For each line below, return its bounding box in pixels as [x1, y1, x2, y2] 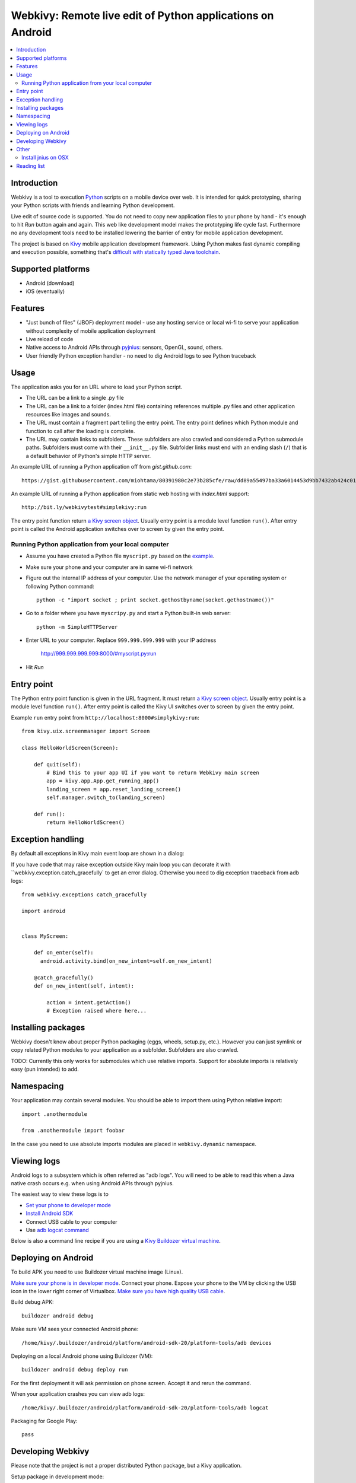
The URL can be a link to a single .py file [26, 394, 125, 402]
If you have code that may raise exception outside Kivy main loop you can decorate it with [11, 861, 231, 868]
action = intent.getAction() [46, 999, 132, 1005]
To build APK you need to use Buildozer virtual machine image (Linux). [11, 1268, 183, 1275]
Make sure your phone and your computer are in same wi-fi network [26, 564, 193, 571]
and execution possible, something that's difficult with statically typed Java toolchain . [11, 249, 221, 256]
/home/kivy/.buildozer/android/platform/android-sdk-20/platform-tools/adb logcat [21, 1404, 269, 1411]
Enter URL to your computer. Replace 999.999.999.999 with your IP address [26, 637, 217, 644]
